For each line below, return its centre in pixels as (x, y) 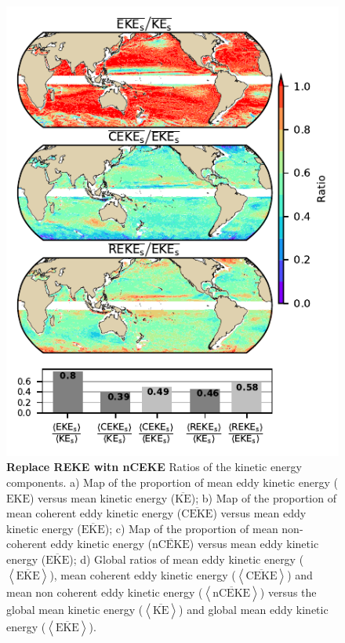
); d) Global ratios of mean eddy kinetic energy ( (187, 559)
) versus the (288, 592)
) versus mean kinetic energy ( (102, 497)
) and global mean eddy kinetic (254, 609)
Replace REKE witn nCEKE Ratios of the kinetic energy (154, 467)
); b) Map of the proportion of (263, 497)
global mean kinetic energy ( (75, 609)
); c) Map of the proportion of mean (191, 528)
